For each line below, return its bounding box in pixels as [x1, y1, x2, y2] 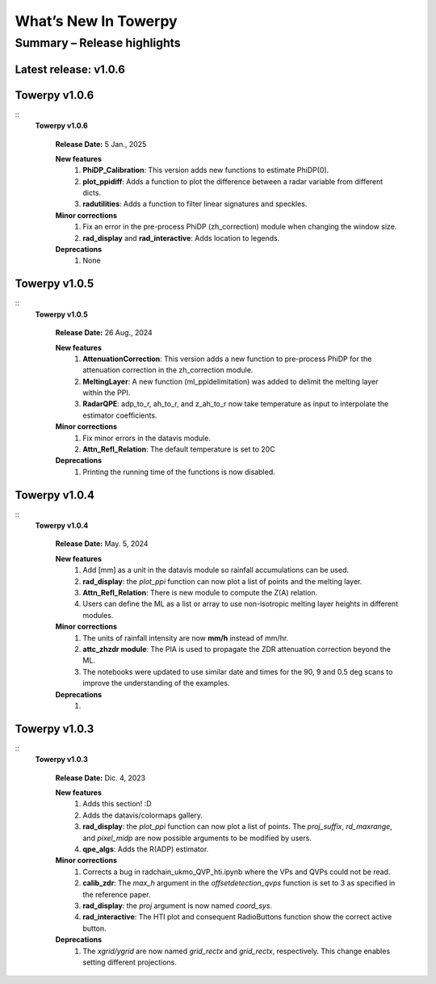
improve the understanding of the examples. [82, 679, 230, 688]
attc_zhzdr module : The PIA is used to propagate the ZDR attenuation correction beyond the [82, 645, 392, 654]
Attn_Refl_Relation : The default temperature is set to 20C [82, 444, 275, 454]
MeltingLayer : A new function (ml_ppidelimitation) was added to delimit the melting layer [82, 376, 379, 386]
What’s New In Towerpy [15, 12, 178, 30]
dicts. [82, 188, 101, 198]
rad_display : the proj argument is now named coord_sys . [82, 901, 273, 910]
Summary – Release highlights [15, 36, 181, 50]
